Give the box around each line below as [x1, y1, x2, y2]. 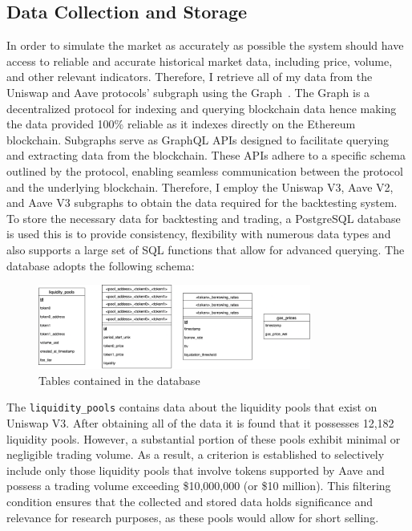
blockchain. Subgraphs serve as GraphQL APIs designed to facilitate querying [6, 131, 390, 148]
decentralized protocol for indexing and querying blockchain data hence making [6, 99, 397, 116]
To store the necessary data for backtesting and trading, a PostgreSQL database [6, 209, 401, 226]
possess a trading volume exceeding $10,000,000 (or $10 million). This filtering [6, 477, 391, 494]
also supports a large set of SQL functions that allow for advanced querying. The [6, 241, 405, 257]
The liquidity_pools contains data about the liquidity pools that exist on [6, 399, 378, 415]
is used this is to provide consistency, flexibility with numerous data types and [6, 225, 391, 242]
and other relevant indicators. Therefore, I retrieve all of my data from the [6, 68, 373, 85]
